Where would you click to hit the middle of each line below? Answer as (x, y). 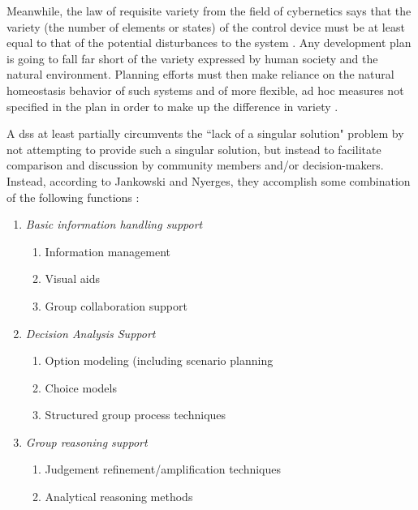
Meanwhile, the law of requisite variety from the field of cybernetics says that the (209, 11)
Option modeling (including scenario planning (159, 360)
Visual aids (73, 279)
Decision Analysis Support (90, 333)
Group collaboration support (116, 305)
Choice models (81, 387)
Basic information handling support (114, 224)
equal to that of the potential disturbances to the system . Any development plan (209, 43)
